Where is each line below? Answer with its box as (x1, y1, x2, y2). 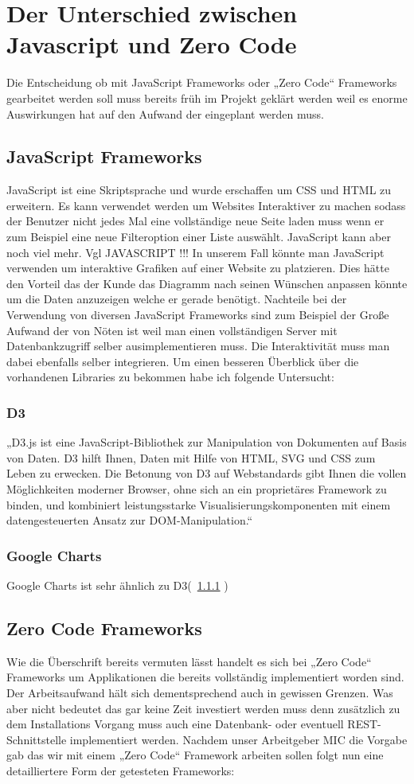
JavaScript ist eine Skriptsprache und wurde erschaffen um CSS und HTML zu (6, 181, 392, 198)
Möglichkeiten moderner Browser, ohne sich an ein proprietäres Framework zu (6, 481, 387, 497)
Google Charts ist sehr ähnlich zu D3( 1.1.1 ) (6, 577, 228, 594)
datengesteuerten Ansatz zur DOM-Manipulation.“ (6, 512, 253, 529)
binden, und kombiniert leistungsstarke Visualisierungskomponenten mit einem (6, 496, 391, 513)
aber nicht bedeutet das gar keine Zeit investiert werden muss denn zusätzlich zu (6, 700, 400, 716)
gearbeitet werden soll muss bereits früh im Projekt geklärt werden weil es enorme (6, 89, 408, 106)
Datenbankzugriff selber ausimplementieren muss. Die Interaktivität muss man (6, 337, 390, 354)
